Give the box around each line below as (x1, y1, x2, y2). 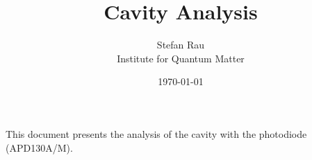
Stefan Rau (156, 37, 205, 52)
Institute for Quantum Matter (117, 51, 245, 65)
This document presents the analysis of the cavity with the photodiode (6, 126, 307, 141)
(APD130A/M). (6, 140, 73, 154)
